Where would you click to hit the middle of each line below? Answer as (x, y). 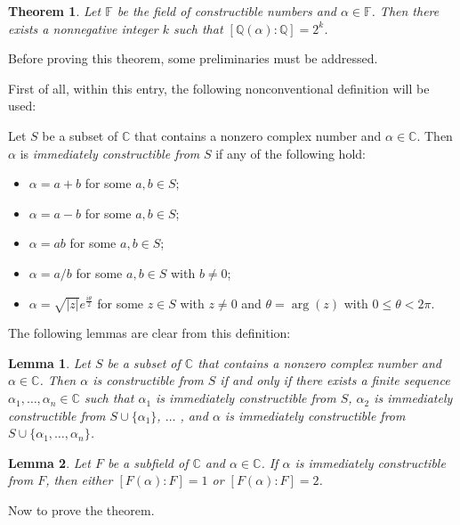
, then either (79, 480)
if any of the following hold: (291, 153)
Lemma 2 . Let (49, 462)
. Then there (405, 11)
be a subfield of (148, 462)
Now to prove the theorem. (81, 510)
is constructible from (148, 380)
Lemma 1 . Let (49, 362)
